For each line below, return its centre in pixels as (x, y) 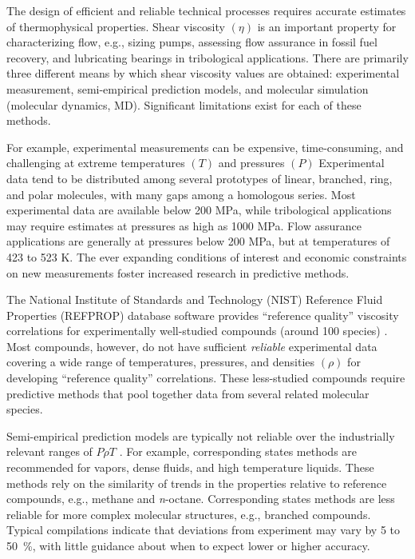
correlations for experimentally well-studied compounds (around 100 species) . (197, 331)
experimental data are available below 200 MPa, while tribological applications (199, 210)
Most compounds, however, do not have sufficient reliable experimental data (192, 346)
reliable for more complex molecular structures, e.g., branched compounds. (189, 514)
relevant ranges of (49, 451)
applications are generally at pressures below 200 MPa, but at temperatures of (198, 241)
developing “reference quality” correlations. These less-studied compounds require (206, 378)
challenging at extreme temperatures (96, 163)
